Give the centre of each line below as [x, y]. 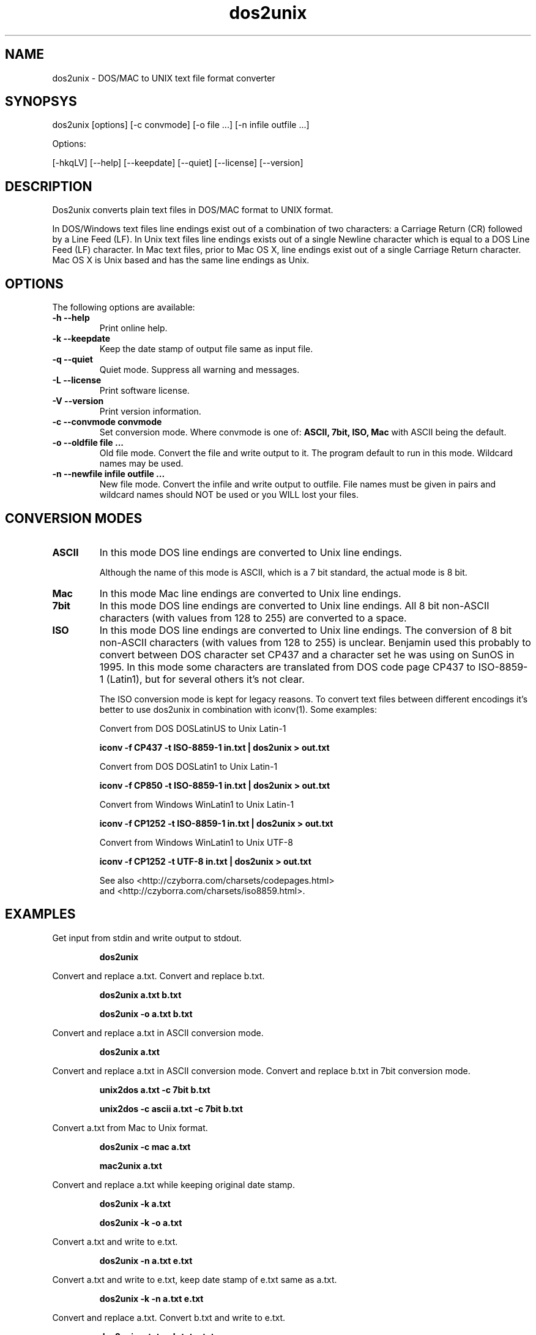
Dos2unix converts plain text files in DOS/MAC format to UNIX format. [193, 210]
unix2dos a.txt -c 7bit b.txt [155, 1089]
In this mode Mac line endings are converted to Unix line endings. [250, 593]
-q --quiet [73, 359]
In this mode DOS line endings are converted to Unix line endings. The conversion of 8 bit [306, 630]
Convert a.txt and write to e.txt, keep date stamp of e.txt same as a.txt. [195, 1279]
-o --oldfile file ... [88, 443]
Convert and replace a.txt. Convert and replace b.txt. [158, 976]
